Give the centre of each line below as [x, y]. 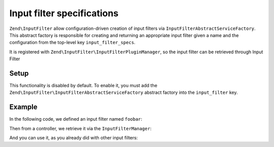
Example [23, 107]
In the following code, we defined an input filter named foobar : [76, 119]
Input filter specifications [64, 13]
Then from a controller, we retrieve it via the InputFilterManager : [80, 128]
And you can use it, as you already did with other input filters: [74, 138]
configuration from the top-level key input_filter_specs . [72, 43]
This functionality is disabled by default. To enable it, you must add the [83, 86]
